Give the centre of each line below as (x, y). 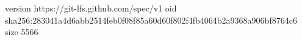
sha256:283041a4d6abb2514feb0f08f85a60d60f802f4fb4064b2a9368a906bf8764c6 (151, 20)
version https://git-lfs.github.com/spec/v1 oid (91, 8)
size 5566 (22, 32)
